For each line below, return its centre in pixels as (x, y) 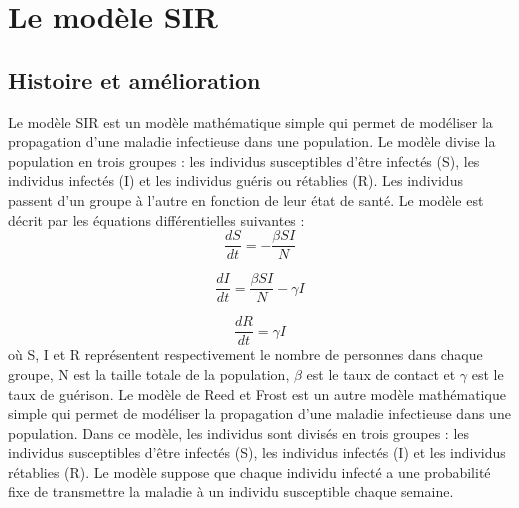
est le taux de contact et (381, 373)
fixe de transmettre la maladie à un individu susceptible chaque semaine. (231, 491)
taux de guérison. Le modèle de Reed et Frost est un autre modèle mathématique (257, 393)
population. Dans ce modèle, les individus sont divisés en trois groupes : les (239, 432)
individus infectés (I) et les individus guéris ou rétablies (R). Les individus (235, 180)
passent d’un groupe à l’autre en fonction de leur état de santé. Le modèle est (246, 199)
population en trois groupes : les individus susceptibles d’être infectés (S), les (244, 160)
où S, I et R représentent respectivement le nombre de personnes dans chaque (245, 354)
